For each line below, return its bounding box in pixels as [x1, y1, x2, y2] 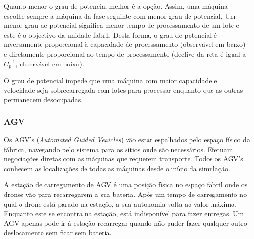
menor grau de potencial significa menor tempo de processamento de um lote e [4, 20, 239, 30]
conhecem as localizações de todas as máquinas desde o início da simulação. [4, 163, 230, 173]
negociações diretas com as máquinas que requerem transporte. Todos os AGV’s [4, 153, 243, 164]
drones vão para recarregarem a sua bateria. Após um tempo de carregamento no [4, 189, 247, 199]
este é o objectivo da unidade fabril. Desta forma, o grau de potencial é [4, 29, 217, 40]
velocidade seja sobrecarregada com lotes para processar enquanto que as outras [4, 85, 243, 95]
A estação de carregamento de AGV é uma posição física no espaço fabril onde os [4, 179, 248, 190]
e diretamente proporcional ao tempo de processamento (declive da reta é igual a [4, 48, 246, 59]
